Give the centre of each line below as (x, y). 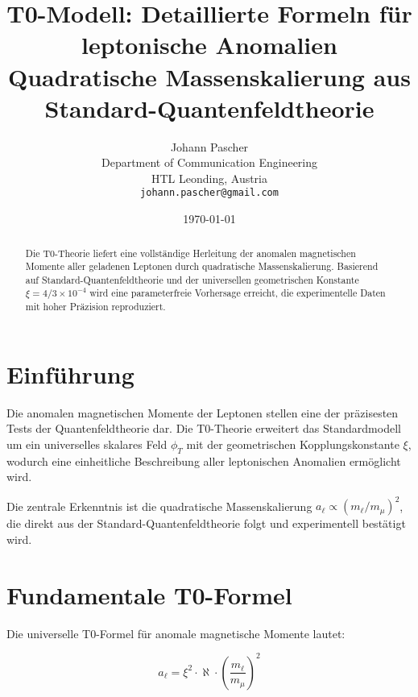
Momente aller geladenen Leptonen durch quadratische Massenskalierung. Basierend (202, 266)
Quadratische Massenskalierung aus (209, 76)
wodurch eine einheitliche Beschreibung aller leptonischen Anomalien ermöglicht (204, 461)
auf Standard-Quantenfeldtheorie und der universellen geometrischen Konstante (192, 279)
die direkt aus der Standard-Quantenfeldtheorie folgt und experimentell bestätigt (206, 523)
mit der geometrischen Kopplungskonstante (293, 444)
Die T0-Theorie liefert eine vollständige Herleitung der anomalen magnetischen (190, 253)
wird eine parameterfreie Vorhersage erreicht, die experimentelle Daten (238, 293)
